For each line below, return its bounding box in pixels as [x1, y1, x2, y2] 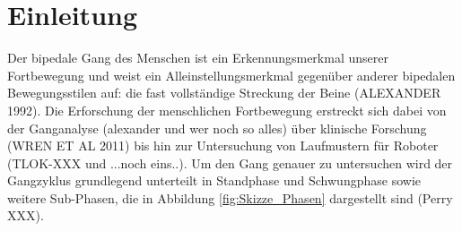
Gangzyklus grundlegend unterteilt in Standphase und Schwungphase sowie [7, 171, 421, 190]
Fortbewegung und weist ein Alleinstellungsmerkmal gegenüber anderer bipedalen [7, 65, 456, 84]
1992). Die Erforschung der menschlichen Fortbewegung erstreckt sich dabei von [7, 100, 447, 119]
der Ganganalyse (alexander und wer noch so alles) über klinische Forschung [7, 118, 427, 137]
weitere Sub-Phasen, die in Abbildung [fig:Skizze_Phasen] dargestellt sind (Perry [7, 188, 453, 207]
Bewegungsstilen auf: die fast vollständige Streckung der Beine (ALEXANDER [7, 83, 441, 102]
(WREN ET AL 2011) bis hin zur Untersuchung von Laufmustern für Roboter [7, 136, 439, 155]
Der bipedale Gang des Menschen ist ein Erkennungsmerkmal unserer [7, 48, 388, 67]
